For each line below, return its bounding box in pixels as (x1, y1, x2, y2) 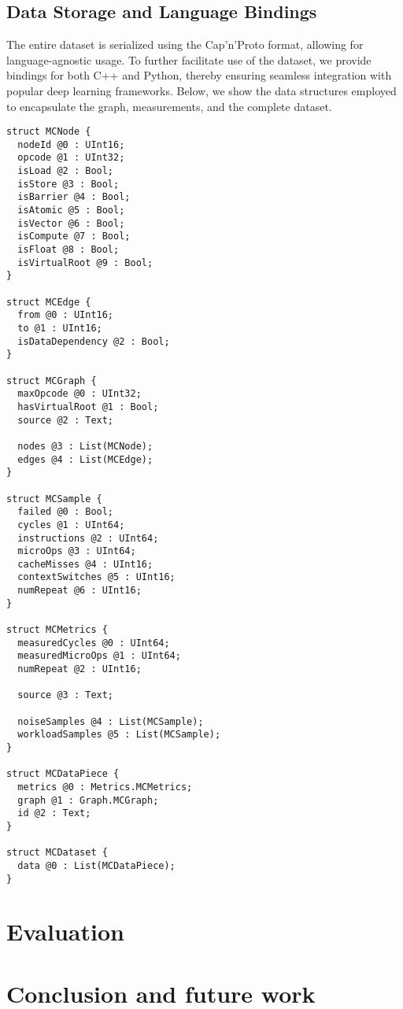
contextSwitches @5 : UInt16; (17, 571, 176, 583)
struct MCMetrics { (6, 624, 108, 636)
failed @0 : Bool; (17, 506, 114, 518)
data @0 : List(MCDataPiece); (17, 859, 176, 871)
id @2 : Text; (17, 808, 91, 819)
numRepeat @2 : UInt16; (17, 663, 142, 675)
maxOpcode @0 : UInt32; (17, 388, 142, 400)
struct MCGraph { (6, 375, 97, 386)
